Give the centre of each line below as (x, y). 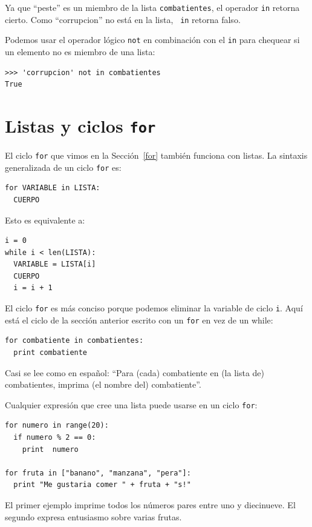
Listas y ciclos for (80, 125)
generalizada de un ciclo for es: (63, 167)
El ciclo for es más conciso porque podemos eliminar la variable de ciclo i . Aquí (154, 308)
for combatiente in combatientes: (74, 341)
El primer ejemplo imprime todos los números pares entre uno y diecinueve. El (150, 504)
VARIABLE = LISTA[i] (55, 264)
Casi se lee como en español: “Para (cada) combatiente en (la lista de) (135, 372)
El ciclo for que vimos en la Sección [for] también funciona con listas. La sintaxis (156, 155)
